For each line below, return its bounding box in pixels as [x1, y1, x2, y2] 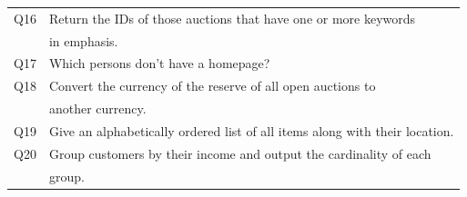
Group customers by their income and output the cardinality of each [48, 143, 431, 163]
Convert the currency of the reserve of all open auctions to [48, 76, 376, 95]
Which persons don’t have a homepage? [48, 54, 270, 73]
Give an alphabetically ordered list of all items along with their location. [48, 121, 454, 140]
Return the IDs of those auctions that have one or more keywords [48, 8, 416, 27]
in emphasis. [48, 31, 118, 50]
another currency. [48, 99, 147, 118]
